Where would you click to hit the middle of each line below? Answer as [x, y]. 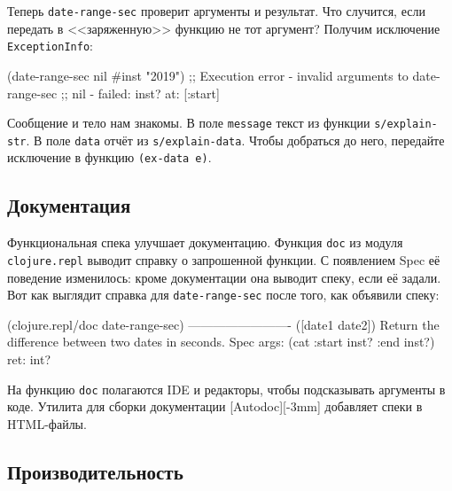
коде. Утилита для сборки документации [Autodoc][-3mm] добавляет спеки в [215, 406]
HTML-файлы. [47, 423]
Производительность [95, 471]
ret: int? [29, 359]
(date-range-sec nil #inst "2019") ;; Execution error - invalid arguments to [208, 75]
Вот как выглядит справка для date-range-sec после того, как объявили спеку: [223, 295]
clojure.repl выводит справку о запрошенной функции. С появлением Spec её [224, 259]
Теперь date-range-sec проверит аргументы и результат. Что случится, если [216, 11]
